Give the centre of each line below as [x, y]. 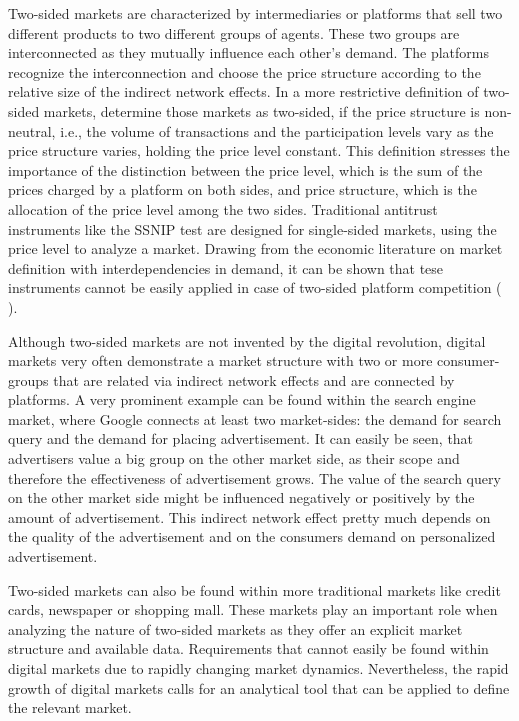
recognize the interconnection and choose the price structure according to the [244, 71]
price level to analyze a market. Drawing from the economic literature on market [255, 248]
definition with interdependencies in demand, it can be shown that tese [226, 267]
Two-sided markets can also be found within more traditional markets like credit [254, 589]
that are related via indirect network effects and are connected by [254, 379]
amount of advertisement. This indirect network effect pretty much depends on [249, 516]
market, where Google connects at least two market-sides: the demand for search [255, 418]
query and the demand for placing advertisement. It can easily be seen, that [241, 438]
